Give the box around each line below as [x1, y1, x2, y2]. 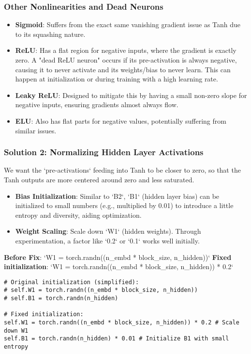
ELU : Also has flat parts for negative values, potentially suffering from [15, 115, 226, 126]
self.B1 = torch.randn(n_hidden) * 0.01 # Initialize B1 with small [4, 335, 229, 342]
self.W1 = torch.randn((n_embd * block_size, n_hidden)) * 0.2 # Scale [4, 319, 239, 326]
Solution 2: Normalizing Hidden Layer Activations [4, 146, 204, 158]
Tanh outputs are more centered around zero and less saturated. [4, 174, 194, 184]
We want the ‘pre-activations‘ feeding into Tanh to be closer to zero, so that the [4, 165, 241, 175]
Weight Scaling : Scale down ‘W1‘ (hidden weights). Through [15, 226, 201, 236]
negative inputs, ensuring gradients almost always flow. [15, 99, 178, 110]
